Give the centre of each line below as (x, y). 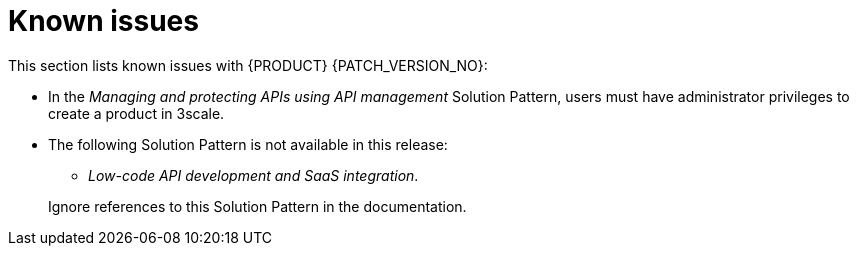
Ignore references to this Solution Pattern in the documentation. (257, 206)
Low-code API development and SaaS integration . (253, 175)
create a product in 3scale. (136, 113)
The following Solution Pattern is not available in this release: (248, 144)
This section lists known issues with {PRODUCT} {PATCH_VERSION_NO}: (248, 65)
